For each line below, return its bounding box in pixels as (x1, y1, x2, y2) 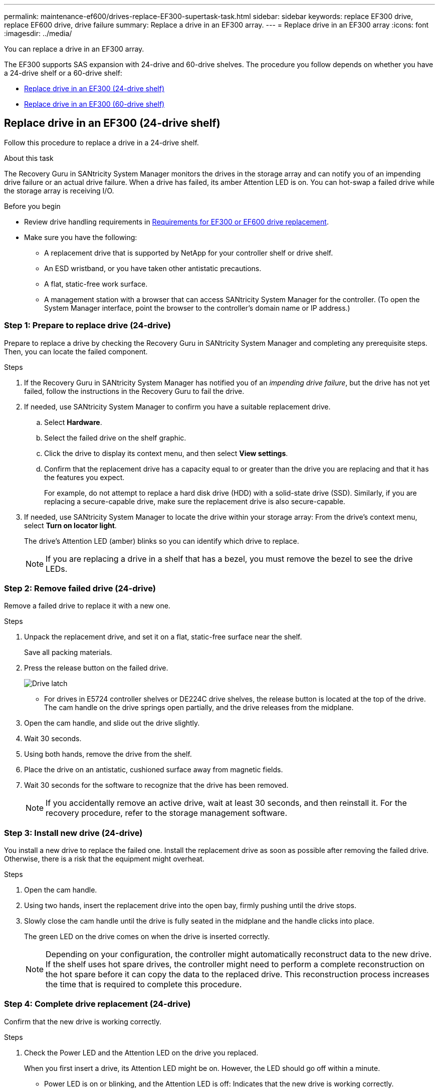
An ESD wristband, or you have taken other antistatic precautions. (44, 264, 262, 273)
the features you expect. (44, 473, 125, 482)
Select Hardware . (44, 417, 102, 426)
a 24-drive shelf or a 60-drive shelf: (4, 69, 122, 77)
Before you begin (4, 201, 61, 210)
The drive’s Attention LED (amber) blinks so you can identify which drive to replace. (24, 536, 299, 545)
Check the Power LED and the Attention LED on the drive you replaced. (24, 1048, 259, 1057)
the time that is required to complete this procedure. (46, 979, 242, 990)
